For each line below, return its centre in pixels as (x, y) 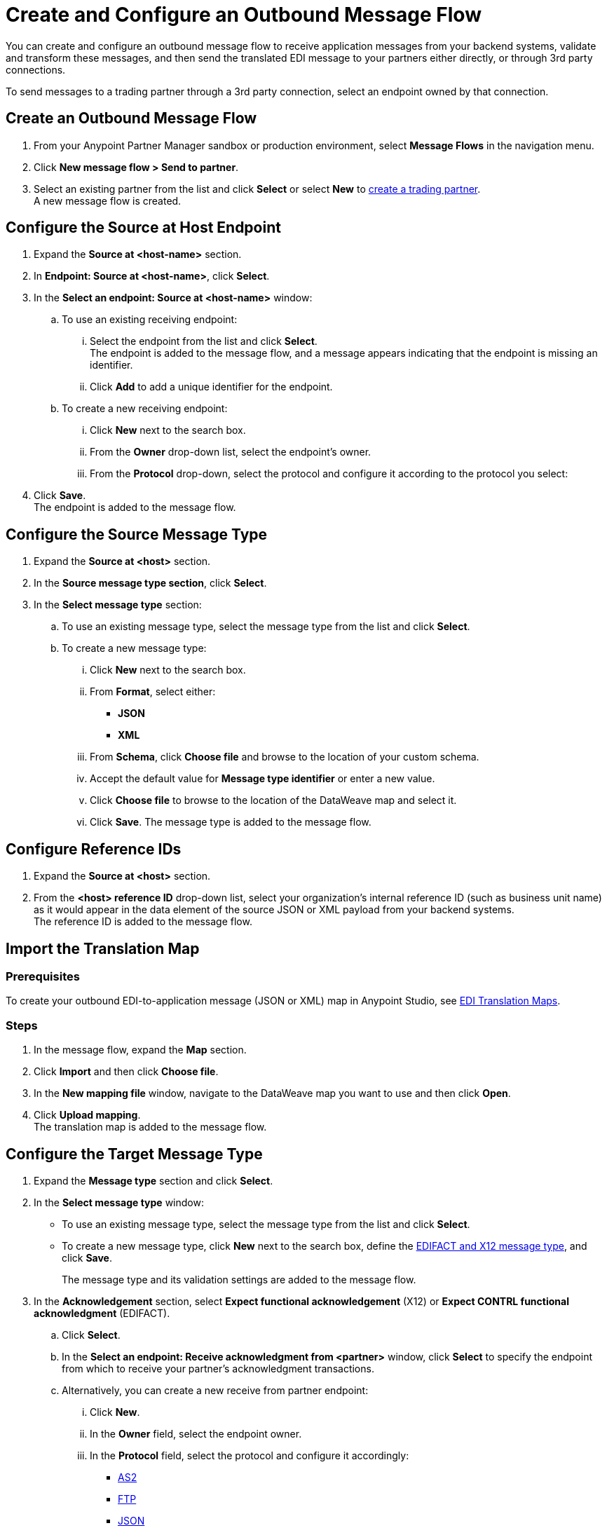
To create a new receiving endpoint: (145, 409)
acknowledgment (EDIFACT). (102, 1313)
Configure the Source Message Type (137, 534)
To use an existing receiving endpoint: (150, 320)
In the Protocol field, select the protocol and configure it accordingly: (250, 1455)
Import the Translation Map (103, 948)
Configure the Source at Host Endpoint (143, 228)
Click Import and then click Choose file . (126, 1072)
